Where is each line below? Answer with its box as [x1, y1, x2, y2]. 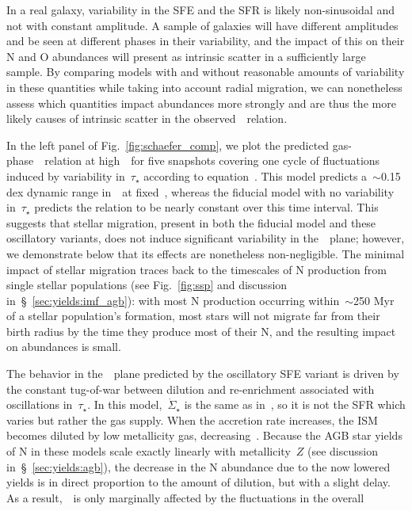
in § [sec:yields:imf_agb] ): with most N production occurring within [6, 292, 340, 308]
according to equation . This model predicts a [143, 167, 368, 184]
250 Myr [353, 292, 395, 308]
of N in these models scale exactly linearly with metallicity [6, 443, 291, 460]
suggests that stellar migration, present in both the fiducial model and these [6, 214, 376, 231]
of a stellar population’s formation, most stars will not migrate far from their [6, 307, 380, 324]
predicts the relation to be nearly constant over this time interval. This [34, 199, 379, 215]
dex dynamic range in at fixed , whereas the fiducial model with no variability [6, 183, 395, 200]
